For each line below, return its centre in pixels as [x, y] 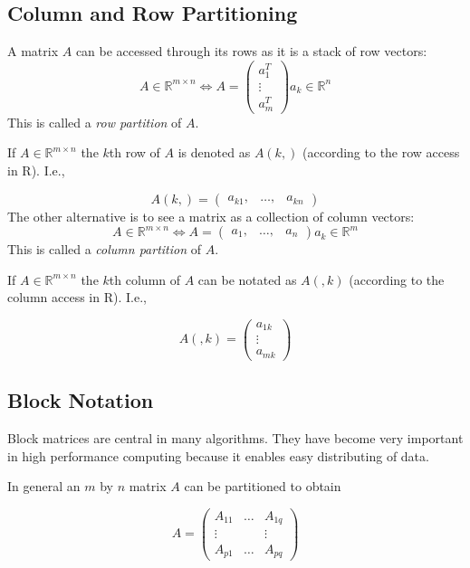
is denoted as [214, 152]
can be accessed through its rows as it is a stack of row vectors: [251, 51]
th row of [134, 152]
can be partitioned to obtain [263, 486]
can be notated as [247, 279]
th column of [145, 279]
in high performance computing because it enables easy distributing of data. [218, 455]
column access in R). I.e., [77, 297]
